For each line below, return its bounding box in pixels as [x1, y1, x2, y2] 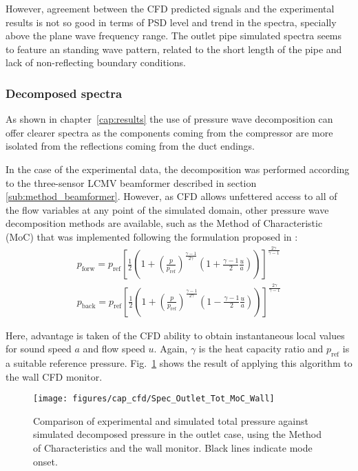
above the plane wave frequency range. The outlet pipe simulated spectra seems [6, 28, 342, 43]
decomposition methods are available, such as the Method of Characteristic [6, 216, 323, 230]
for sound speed [6, 341, 72, 356]
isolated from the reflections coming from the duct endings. [6, 139, 255, 153]
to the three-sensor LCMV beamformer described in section [6, 175, 257, 190]
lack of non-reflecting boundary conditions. [6, 55, 186, 70]
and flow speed [83, 341, 145, 356]
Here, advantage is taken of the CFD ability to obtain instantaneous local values [6, 328, 345, 342]
